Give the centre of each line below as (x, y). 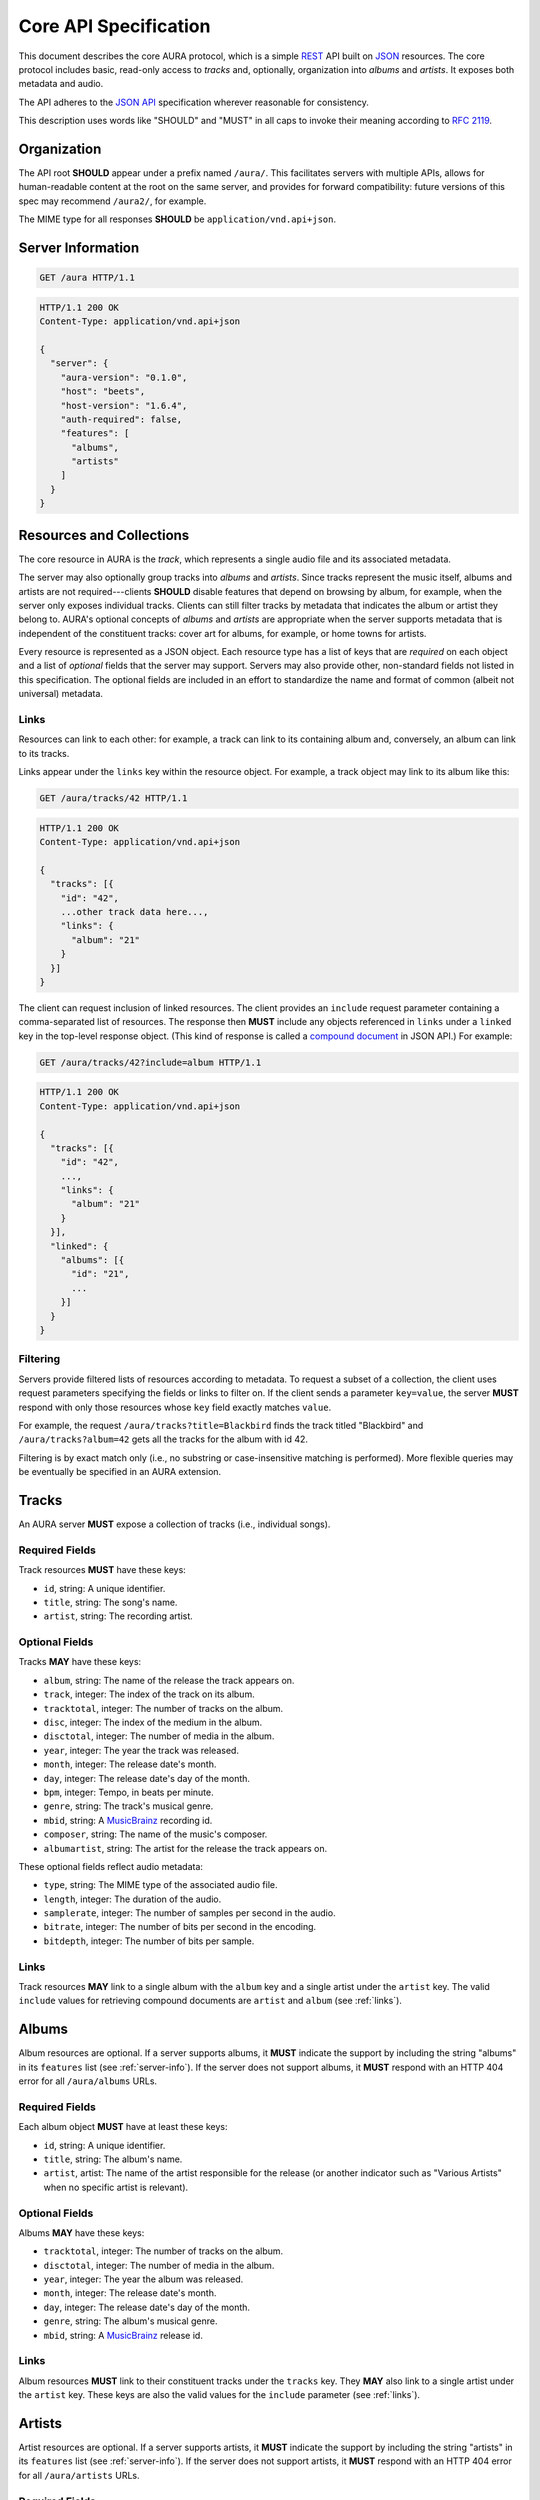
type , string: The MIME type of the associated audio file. (160, 1885)
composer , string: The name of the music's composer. (155, 1834)
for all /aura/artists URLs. (79, 2475)
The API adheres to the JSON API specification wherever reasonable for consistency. (194, 102)
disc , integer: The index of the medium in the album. (153, 1722)
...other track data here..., (134, 912)
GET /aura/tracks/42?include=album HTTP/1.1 (150, 1062)
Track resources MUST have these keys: (102, 1570)
